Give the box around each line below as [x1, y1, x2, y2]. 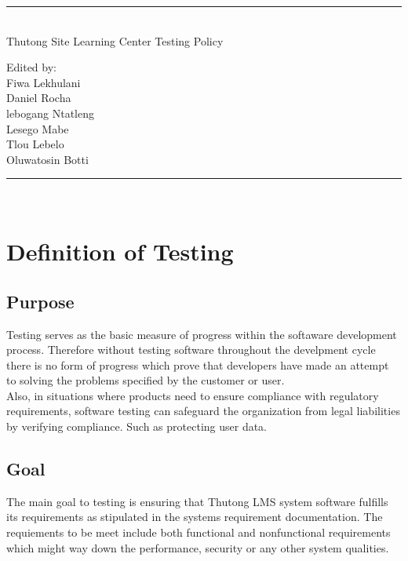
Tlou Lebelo [6, 136, 64, 152]
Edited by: [6, 59, 56, 75]
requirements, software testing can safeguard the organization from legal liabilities [6, 403, 400, 419]
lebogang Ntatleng [6, 104, 95, 121]
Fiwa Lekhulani [6, 74, 81, 90]
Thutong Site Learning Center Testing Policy [6, 32, 224, 49]
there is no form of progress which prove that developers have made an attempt [6, 356, 389, 373]
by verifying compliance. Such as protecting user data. [6, 418, 268, 435]
